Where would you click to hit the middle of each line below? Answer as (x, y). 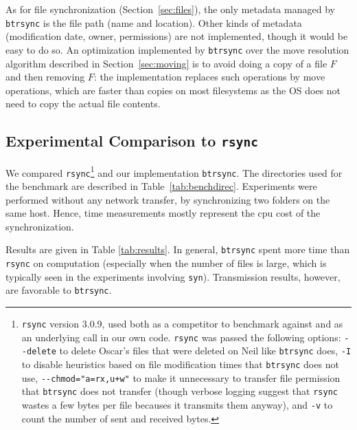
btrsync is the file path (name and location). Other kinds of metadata (154, 22)
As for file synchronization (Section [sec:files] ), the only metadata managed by (170, 9)
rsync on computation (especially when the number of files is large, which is (166, 263)
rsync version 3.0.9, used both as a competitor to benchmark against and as (182, 323)
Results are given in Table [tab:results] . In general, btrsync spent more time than (178, 249)
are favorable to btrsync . (59, 290)
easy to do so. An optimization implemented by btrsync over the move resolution (177, 49)
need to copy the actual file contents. (83, 104)
